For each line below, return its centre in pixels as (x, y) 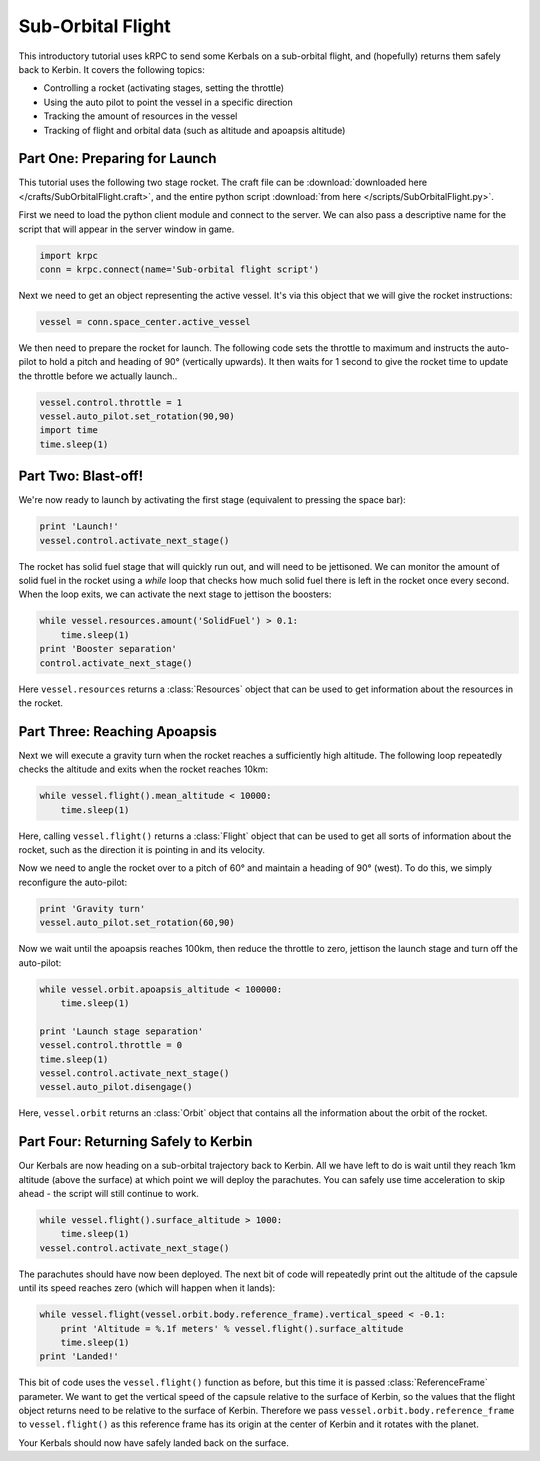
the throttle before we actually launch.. (98, 376)
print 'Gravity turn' (92, 908)
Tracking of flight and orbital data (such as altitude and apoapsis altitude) (194, 130)
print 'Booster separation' (108, 649)
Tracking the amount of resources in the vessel (140, 116)
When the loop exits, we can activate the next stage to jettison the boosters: (175, 594)
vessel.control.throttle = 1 (111, 402)
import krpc (69, 255)
